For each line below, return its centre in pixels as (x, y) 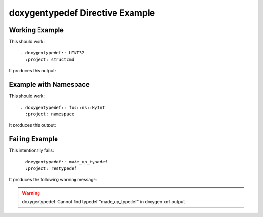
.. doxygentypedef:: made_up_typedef (63, 162)
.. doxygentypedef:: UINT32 (51, 53)
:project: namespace (50, 114)
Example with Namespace (49, 84)
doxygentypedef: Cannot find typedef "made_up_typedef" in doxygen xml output (103, 202)
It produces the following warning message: (53, 180)
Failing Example (34, 139)
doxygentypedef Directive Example (82, 13)
